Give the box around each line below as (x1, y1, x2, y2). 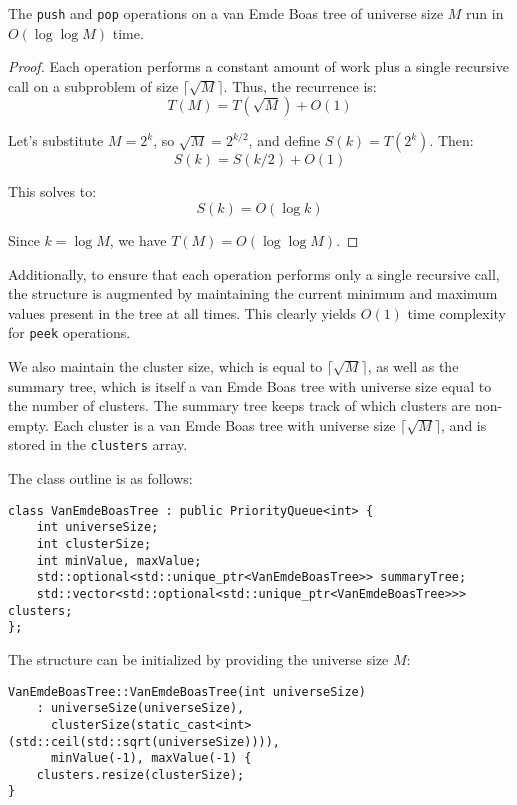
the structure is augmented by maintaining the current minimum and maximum (8, 283, 498, 304)
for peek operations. (8, 322, 131, 343)
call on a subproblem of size (8, 75, 179, 96)
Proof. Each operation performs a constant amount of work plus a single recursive (8, 56, 509, 77)
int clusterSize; (36, 537, 152, 551)
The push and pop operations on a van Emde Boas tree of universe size (8, 3, 444, 23)
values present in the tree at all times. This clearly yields (8, 302, 357, 323)
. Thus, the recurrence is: (223, 75, 377, 96)
